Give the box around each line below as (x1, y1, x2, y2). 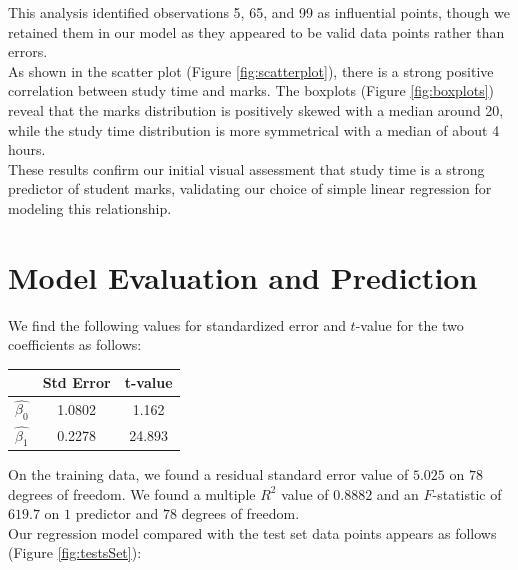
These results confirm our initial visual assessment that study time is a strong (8, 158, 485, 179)
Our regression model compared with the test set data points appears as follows (8, 522, 497, 543)
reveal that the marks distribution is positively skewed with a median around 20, (8, 99, 504, 120)
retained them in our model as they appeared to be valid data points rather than (8, 21, 505, 42)
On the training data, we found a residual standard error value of (8, 463, 409, 484)
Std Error (42, 372, 111, 393)
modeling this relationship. (8, 197, 172, 218)
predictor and (75, 503, 159, 524)
